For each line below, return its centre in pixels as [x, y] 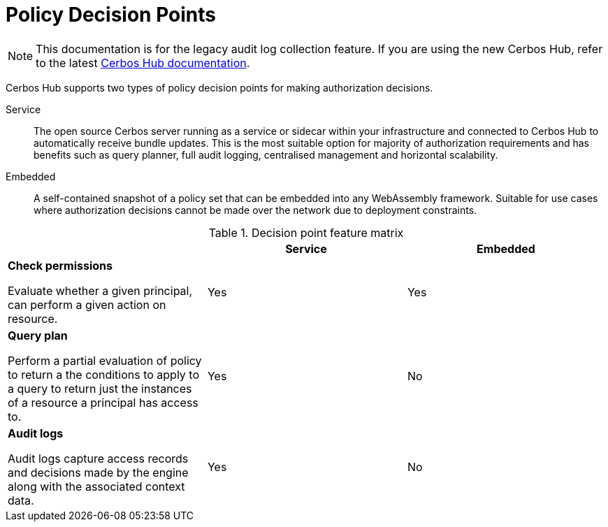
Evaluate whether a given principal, [100, 290]
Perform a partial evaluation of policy [105, 360]
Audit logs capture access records [98, 458]
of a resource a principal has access [103, 402]
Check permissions [60, 265]
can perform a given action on [87, 304]
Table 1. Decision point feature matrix [306, 232]
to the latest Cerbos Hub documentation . [143, 63]
